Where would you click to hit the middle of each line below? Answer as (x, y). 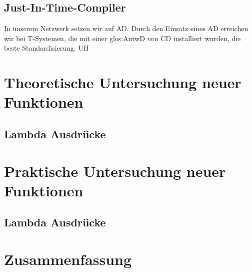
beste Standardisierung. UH (46, 48)
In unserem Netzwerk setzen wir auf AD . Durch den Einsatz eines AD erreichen (126, 28)
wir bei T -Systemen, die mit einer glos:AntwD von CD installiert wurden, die (122, 38)
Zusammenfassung (68, 259)
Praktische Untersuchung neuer (115, 171)
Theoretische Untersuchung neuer (123, 82)
